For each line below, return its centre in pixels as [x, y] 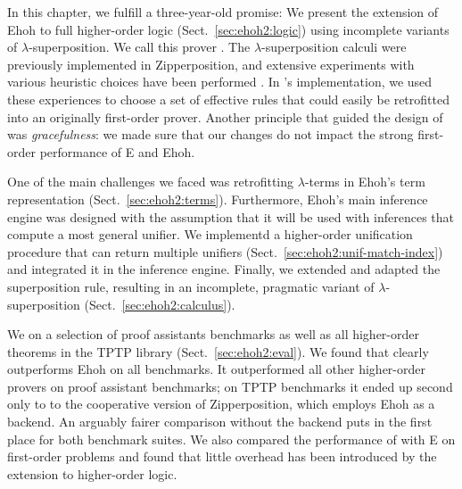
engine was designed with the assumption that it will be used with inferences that [231, 216]
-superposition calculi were [334, 47]
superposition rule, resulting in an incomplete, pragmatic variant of [191, 286]
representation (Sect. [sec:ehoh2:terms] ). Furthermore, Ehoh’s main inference [218, 199]
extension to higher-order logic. [92, 473]
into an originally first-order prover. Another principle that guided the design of [225, 116]
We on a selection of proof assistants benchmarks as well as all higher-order [213, 334]
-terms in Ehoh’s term [365, 182]
